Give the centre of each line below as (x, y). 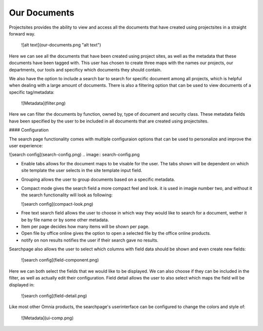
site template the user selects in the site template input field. (82, 171)
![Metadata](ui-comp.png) (47, 318)
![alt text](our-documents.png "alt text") (61, 45)
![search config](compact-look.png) (57, 204)
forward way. (22, 34)
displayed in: (22, 285)
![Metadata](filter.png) (43, 103)
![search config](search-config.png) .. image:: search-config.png (74, 155)
